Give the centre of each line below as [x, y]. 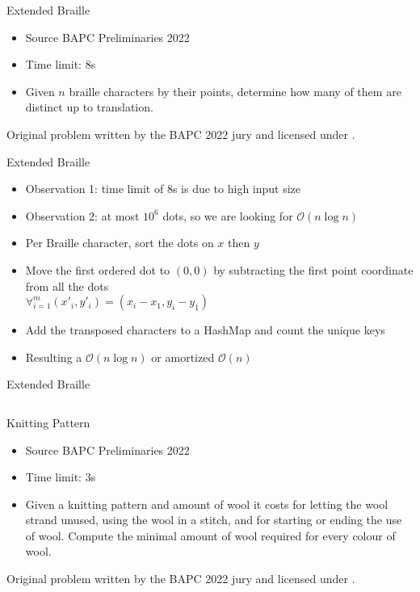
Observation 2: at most [82, 215]
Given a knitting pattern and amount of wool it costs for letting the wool [207, 504]
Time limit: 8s [61, 64]
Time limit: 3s [61, 477]
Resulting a [54, 357]
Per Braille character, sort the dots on [120, 243]
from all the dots [67, 286]
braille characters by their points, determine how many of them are [235, 91]
